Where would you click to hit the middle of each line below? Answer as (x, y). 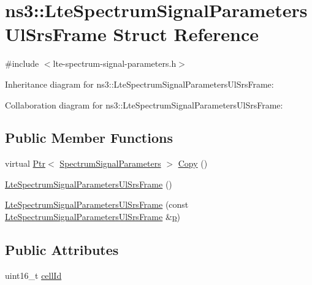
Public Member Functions (89, 138)
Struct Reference (186, 34)
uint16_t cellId (33, 275)
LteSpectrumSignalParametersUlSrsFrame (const (97, 204)
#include (22, 63)
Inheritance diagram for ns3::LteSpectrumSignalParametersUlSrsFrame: (139, 84)
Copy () (193, 163)
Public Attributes (62, 250)
